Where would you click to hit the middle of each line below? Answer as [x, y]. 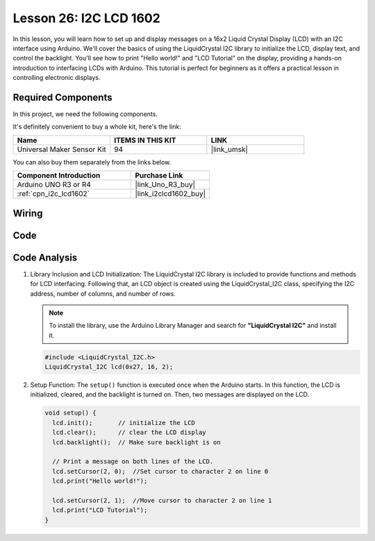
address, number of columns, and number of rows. [103, 293]
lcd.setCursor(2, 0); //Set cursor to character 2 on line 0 [160, 471]
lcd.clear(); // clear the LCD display [129, 433]
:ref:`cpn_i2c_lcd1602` [53, 194]
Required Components [62, 97]
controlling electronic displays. [57, 78]
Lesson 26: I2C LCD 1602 [87, 18]
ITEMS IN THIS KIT [145, 140]
